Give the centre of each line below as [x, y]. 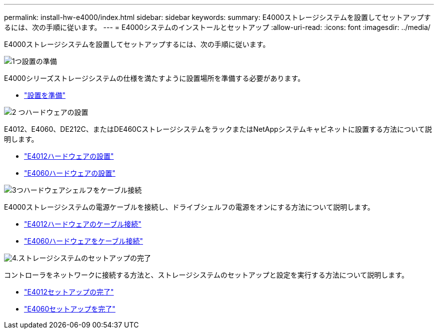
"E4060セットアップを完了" [70, 309]
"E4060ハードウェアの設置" [70, 173]
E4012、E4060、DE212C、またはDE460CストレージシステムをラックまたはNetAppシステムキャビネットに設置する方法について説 [218, 129]
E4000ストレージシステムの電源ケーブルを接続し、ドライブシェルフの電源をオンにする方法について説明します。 [189, 207]
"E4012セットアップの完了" [69, 292]
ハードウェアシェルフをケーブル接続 [82, 190]
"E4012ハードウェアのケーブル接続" [83, 224]
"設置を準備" [45, 95]
